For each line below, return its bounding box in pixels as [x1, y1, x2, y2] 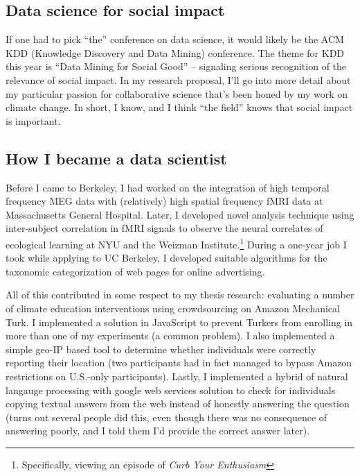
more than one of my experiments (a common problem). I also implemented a [6, 328, 335, 343]
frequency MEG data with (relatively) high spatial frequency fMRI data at [6, 194, 323, 208]
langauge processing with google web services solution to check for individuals [6, 382, 336, 397]
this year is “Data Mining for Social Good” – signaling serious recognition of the [6, 59, 347, 74]
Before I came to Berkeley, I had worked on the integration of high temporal [6, 180, 330, 194]
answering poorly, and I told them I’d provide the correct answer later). [6, 423, 310, 438]
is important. [6, 113, 61, 128]
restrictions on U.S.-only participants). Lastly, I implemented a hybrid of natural [6, 368, 348, 383]
